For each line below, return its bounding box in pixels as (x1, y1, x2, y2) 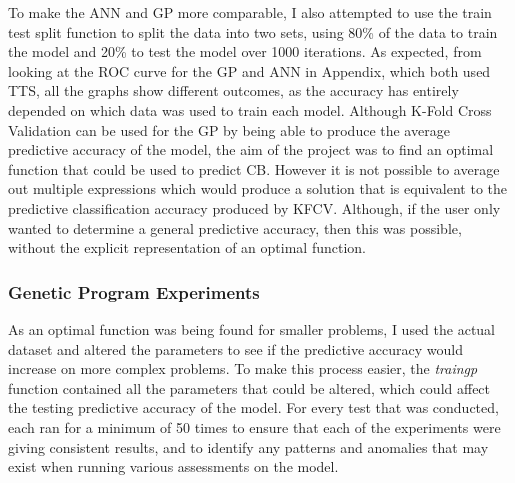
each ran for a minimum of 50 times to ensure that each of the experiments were (8, 416, 501, 437)
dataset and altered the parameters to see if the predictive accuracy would (8, 338, 463, 359)
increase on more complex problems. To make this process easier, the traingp (8, 358, 478, 379)
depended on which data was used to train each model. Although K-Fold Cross (8, 99, 492, 120)
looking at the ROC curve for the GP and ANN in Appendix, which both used (8, 60, 491, 81)
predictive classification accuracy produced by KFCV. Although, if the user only (8, 197, 501, 218)
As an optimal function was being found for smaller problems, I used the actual (8, 318, 496, 339)
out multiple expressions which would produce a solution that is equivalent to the (8, 178, 508, 199)
